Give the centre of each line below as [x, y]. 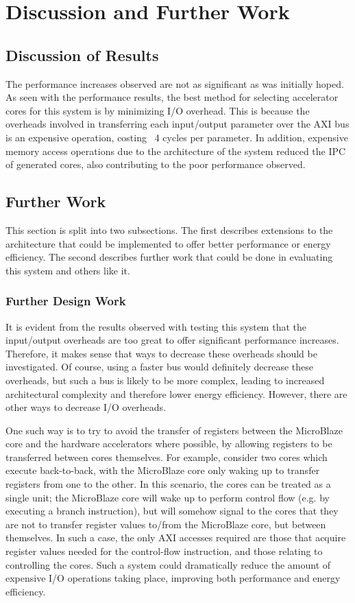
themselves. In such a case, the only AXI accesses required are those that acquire [176, 537]
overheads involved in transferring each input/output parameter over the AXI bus [177, 124]
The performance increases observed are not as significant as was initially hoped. [175, 83]
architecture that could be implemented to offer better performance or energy [168, 243]
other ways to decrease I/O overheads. [86, 407]
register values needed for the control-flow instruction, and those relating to [164, 551]
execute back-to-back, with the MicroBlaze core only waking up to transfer [163, 470]
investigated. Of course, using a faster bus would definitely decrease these [160, 367]
